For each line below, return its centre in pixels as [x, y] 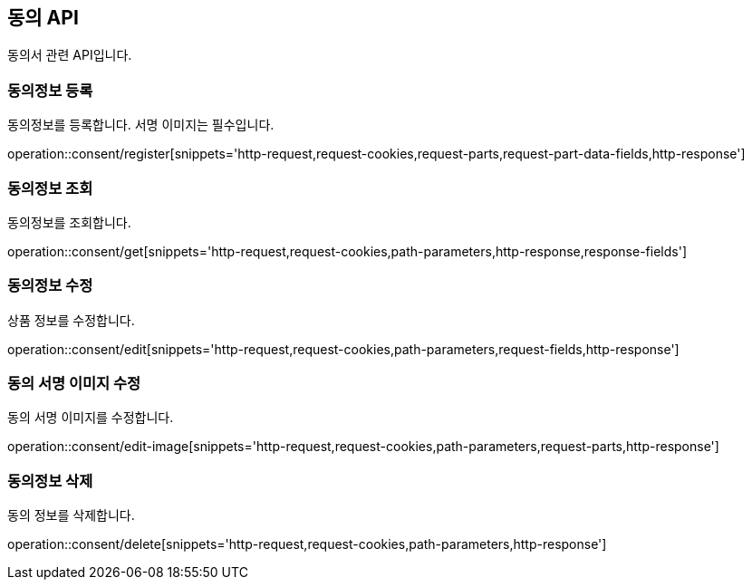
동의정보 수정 [50, 286]
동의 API [43, 18]
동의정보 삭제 [50, 481]
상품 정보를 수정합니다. [71, 320]
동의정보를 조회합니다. [69, 222]
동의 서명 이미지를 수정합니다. [91, 418]
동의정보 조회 [50, 188]
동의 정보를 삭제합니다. [71, 515]
